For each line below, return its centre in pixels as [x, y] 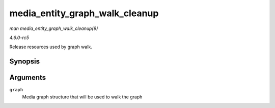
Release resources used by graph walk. [51, 47]
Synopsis [25, 62]
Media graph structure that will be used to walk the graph [82, 97]
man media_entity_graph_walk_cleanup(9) [54, 28]
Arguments [28, 78]
